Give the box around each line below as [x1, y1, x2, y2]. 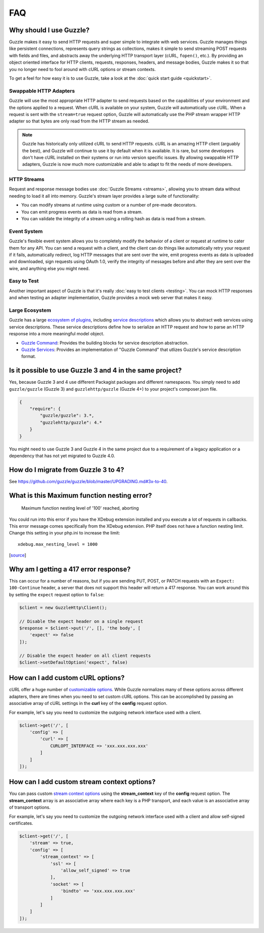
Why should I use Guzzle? [9, 26, 90, 34]
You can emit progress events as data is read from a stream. [21, 209, 143, 215]
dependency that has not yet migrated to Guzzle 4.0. [9, 453, 115, 459]
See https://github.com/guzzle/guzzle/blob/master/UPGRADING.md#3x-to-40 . [9, 478, 168, 484]
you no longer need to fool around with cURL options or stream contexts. [9, 66, 156, 72]
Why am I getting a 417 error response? [9, 565, 131, 573]
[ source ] [9, 552, 26, 558]
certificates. [9, 820, 34, 826]
